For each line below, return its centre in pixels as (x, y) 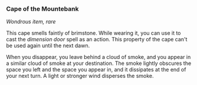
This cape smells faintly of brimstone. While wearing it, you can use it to (93, 33)
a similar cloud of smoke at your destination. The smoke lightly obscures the (99, 63)
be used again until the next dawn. (48, 45)
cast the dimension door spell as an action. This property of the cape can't (97, 40)
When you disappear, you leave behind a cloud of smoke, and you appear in (98, 57)
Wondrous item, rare (31, 22)
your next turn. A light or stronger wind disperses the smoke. (80, 76)
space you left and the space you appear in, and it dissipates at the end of (96, 70)
